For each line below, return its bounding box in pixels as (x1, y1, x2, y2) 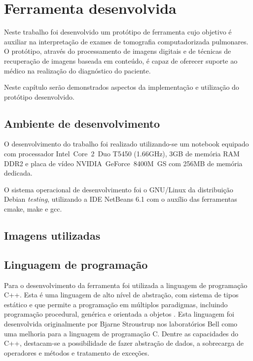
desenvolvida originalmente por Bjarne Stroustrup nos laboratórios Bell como (4, 319, 238, 328)
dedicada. (4, 168, 33, 178)
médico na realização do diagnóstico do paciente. (4, 65, 151, 75)
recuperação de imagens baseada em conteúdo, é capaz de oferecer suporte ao (4, 55, 238, 66)
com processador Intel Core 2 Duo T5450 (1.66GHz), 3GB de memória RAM (4, 148, 240, 159)
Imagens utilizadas (4, 228, 101, 243)
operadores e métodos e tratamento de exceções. (4, 347, 149, 358)
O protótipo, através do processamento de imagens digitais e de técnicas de (4, 46, 231, 56)
